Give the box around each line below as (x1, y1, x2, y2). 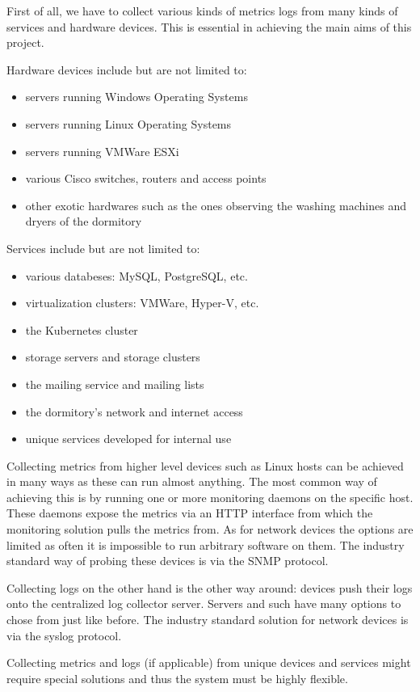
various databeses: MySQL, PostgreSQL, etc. (25, 267, 248, 284)
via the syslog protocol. (6, 627, 122, 643)
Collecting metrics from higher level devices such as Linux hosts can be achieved (6, 457, 404, 474)
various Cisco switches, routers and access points (25, 170, 267, 187)
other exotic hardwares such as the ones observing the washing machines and (25, 196, 407, 213)
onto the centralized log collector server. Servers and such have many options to (6, 595, 401, 612)
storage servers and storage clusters (25, 348, 200, 365)
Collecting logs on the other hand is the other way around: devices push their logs (6, 579, 413, 596)
